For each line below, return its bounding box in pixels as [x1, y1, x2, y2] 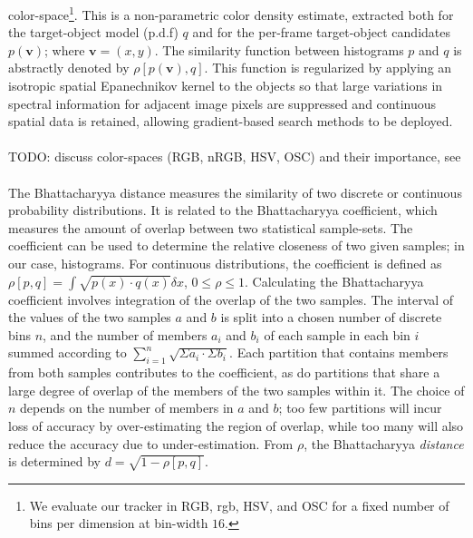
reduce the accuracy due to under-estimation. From [8, 434, 294, 453]
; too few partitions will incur [278, 398, 442, 417]
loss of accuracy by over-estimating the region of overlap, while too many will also [8, 416, 464, 435]
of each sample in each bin [264, 325, 410, 344]
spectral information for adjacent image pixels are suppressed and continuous [8, 93, 437, 112]
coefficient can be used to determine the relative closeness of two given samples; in [8, 236, 465, 255]
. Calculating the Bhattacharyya [245, 271, 424, 290]
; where [44, 40, 85, 59]
